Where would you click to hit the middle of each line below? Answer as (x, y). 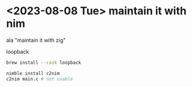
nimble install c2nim (33, 73)
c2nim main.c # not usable (40, 79)
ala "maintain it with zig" (36, 40)
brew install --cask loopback (44, 63)
